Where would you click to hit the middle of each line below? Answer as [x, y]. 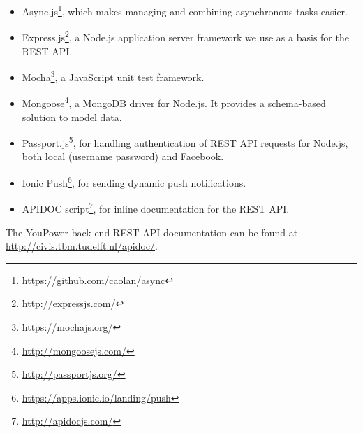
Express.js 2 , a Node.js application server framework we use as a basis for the [185, 36]
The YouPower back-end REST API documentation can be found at [152, 232]
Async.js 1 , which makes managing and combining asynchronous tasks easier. [185, 10]
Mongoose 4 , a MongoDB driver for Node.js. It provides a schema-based [174, 102]
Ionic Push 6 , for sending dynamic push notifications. [134, 182]
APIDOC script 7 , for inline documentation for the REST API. [156, 207]
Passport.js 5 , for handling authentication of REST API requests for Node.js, [185, 142]
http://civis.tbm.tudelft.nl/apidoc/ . [82, 246]
